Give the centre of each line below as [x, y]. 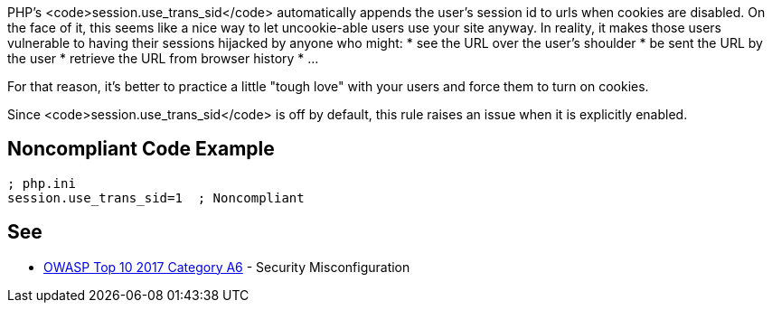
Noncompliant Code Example [141, 149]
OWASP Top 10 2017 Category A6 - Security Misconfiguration [227, 267]
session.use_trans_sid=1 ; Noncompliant [156, 197]
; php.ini [42, 183]
